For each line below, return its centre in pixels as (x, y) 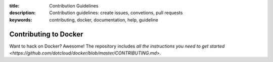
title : (14, 6)
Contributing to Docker (46, 34)
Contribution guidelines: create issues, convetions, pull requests (116, 13)
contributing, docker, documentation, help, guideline (104, 19)
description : (22, 13)
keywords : (21, 19)
